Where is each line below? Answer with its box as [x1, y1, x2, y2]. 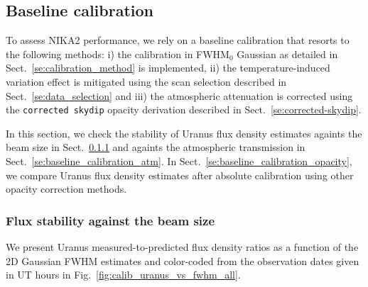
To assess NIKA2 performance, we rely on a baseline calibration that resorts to [6, 33, 350, 47]
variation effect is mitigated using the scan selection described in [6, 74, 287, 89]
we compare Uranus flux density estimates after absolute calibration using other [6, 167, 354, 182]
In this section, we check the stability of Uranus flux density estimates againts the [6, 125, 362, 140]
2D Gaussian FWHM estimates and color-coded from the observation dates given [6, 253, 359, 268]
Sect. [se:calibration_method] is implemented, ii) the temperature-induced [6, 60, 330, 75]
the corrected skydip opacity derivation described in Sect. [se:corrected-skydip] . [6, 102, 362, 117]
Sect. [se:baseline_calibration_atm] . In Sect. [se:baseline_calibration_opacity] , [6, 154, 352, 169]
